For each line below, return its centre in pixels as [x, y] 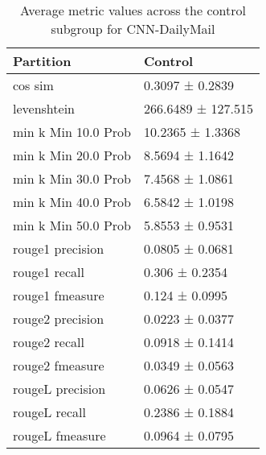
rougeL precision [59, 389]
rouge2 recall [49, 342]
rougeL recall [49, 412]
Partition [42, 61]
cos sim [33, 85]
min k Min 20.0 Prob [72, 155]
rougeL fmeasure [59, 435]
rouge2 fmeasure [59, 365]
